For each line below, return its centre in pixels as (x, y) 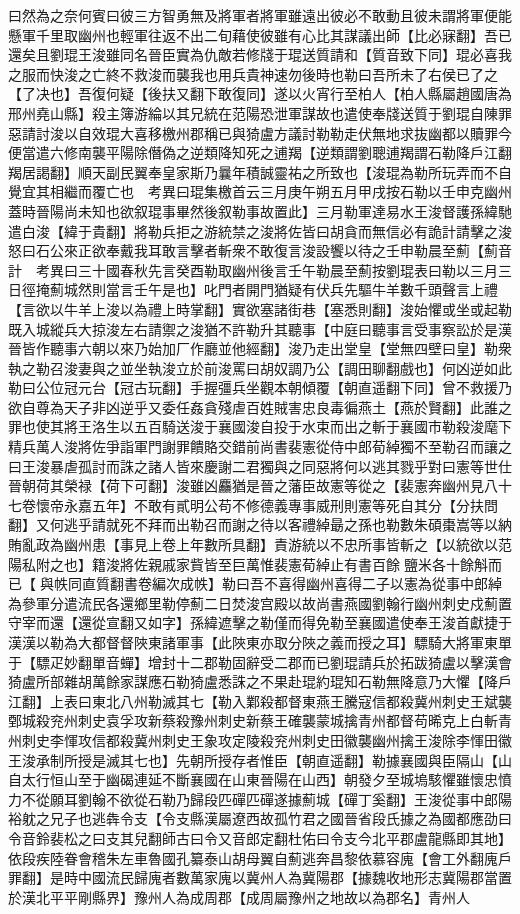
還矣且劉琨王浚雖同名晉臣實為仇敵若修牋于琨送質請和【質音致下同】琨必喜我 (260, 54)
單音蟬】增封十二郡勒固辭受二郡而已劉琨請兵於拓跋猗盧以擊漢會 (301, 661)
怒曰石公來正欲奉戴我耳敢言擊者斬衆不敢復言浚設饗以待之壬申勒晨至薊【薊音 (260, 250)
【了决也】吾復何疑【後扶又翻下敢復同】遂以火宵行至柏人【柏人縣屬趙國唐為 (260, 93)
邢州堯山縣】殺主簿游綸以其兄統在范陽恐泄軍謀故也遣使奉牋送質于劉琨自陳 (253, 112)
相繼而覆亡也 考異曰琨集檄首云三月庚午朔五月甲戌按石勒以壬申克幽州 (280, 191)
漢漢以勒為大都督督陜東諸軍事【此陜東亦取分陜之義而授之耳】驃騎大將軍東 (253, 642)
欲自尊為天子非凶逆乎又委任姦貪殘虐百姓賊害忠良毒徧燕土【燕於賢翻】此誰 (253, 406)
